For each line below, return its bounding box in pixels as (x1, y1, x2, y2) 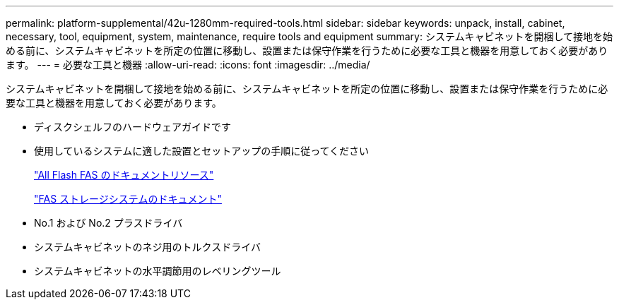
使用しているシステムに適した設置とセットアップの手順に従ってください (34, 145, 370, 157)
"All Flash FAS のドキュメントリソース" (34, 169, 214, 181)
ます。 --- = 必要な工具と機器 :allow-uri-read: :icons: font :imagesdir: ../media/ (6, 59, 370, 71)
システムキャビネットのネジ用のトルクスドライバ (34, 241, 261, 253)
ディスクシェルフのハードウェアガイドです (34, 121, 232, 133)
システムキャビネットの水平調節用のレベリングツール (34, 265, 281, 277)
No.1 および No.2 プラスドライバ (34, 217, 183, 229)
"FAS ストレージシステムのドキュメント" (34, 193, 222, 205)
